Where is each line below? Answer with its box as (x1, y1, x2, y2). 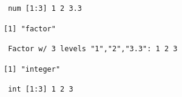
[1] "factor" (4, 24, 56, 33)
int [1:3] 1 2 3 (8, 85, 73, 94)
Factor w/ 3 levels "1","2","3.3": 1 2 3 (8, 45, 178, 54)
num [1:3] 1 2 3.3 (8, 4, 82, 13)
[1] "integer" (4, 64, 61, 74)
